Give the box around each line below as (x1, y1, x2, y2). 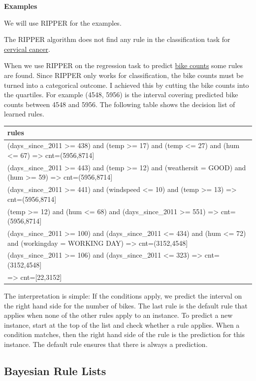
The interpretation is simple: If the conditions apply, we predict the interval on (4, 291, 242, 301)
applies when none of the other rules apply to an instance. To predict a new (4, 310, 233, 320)
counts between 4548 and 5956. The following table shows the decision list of (4, 99, 235, 109)
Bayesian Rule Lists (4, 363, 106, 378)
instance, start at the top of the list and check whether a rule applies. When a (4, 319, 240, 330)
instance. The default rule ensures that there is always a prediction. (4, 339, 208, 349)
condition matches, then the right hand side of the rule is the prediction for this (4, 329, 245, 340)
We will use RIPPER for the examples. (4, 17, 122, 28)
